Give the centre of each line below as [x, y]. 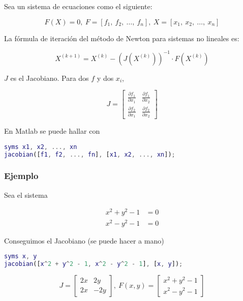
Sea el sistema [26, 194]
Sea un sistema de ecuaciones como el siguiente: [78, 6]
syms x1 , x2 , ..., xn [41, 147]
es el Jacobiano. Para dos [50, 78]
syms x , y [21, 257]
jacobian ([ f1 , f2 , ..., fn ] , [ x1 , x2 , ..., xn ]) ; [90, 154]
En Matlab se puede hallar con [52, 131]
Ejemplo [21, 176]
